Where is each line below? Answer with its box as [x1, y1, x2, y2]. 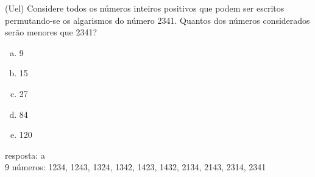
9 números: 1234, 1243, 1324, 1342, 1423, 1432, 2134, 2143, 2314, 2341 [5, 161, 266, 173]
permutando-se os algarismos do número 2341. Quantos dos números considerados [5, 13, 310, 26]
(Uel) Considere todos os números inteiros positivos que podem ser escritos [5, 2, 285, 14]
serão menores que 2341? [5, 26, 97, 38]
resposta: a [5, 148, 45, 161]
